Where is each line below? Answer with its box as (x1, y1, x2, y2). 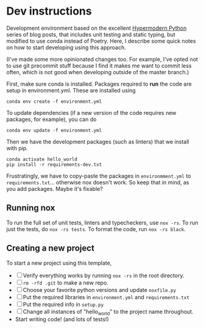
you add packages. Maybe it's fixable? (6, 185, 104, 192)
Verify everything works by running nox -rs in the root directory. (23, 272, 185, 279)
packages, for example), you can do (6, 116, 97, 123)
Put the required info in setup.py (23, 300, 104, 308)
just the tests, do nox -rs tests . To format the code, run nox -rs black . (6, 225, 186, 232)
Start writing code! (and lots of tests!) (15, 316, 110, 323)
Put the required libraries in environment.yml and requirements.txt (23, 293, 190, 300)
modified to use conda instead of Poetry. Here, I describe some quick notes (6, 37, 196, 44)
